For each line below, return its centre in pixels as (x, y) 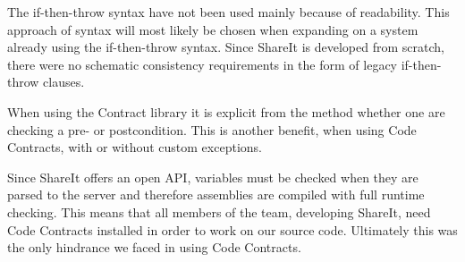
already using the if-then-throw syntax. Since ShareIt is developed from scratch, (226, 47)
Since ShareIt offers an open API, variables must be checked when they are (213, 177)
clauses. (64, 82)
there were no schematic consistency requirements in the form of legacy (202, 64)
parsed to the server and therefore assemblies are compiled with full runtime (216, 194)
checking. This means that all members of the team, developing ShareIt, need (219, 211)
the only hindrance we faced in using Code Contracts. (154, 247)
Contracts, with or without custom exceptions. (135, 147)
